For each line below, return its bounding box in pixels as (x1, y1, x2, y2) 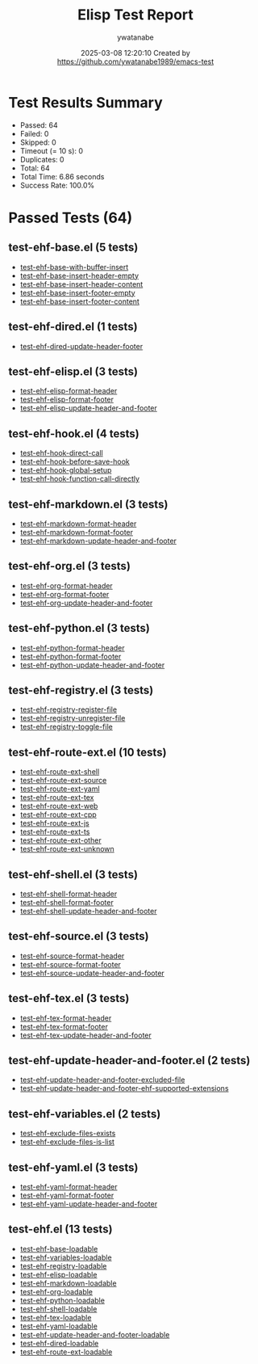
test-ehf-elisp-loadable (19, 1269, 98, 1279)
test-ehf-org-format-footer (19, 589, 110, 599)
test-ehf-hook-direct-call (19, 448, 103, 458)
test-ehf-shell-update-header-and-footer (19, 907, 157, 916)
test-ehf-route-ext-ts (19, 827, 90, 837)
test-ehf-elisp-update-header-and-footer (19, 403, 157, 413)
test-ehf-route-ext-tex (19, 793, 94, 802)
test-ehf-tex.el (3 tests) (8, 991, 130, 1005)
